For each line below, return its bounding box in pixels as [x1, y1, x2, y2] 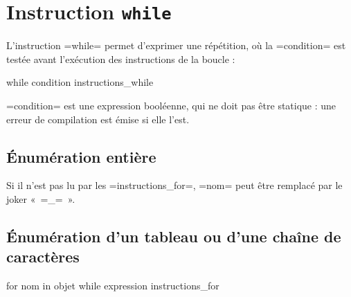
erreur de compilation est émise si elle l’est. [6, 111, 190, 126]
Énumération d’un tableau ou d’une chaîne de [6, 226, 341, 246]
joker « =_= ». [6, 192, 75, 206]
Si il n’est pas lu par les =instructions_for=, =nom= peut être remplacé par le [6, 178, 343, 192]
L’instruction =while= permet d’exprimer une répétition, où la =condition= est [6, 38, 346, 53]
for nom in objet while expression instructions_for [6, 278, 219, 293]
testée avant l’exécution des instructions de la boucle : [6, 51, 235, 66]
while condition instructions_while [6, 75, 154, 89]
